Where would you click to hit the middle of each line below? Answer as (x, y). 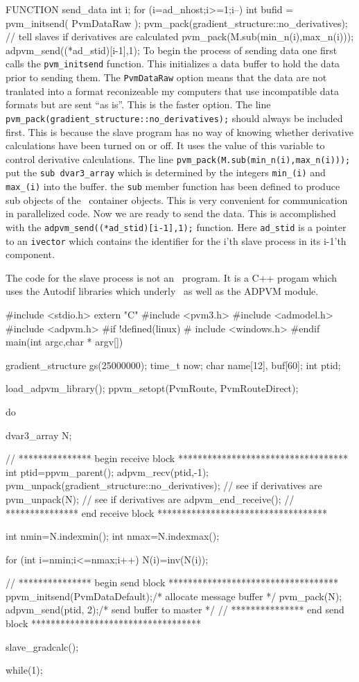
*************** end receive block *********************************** (166, 512)
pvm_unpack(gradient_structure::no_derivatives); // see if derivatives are (164, 485)
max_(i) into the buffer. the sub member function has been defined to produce (173, 186)
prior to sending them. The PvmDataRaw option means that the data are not (166, 77)
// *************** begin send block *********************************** (172, 582)
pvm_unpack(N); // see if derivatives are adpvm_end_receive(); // (150, 498)
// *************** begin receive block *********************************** (177, 458)
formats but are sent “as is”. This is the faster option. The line (138, 104)
